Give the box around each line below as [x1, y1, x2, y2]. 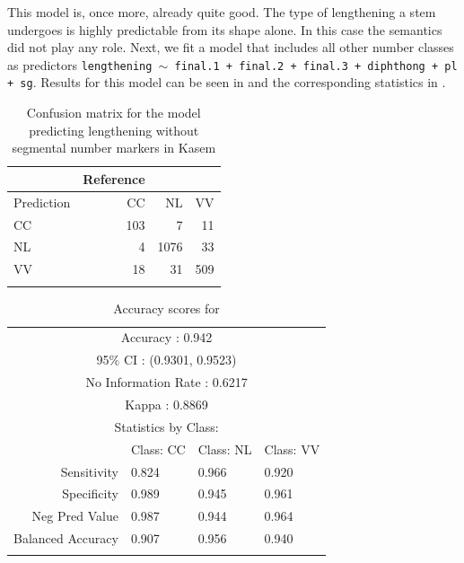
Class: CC [130, 439, 186, 458]
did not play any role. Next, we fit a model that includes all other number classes [7, 38, 454, 57]
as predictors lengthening [7, 55, 153, 74]
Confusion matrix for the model [26, 103, 201, 122]
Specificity [62, 484, 118, 503]
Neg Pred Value [31, 506, 118, 525]
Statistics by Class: [114, 417, 219, 435]
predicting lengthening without [29, 120, 199, 139]
